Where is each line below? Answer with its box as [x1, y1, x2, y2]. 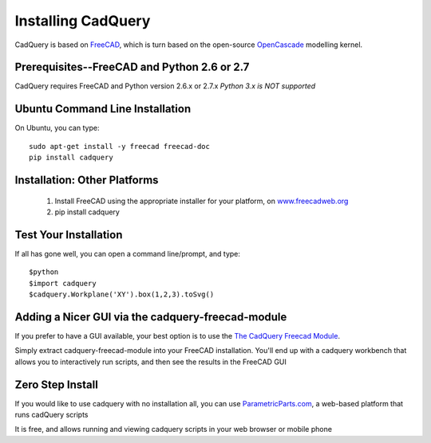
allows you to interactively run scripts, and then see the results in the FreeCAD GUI [14, 357, 287, 367]
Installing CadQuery [14, 12, 151, 29]
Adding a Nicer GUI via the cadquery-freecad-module [14, 310, 287, 323]
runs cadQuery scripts [14, 410, 89, 419]
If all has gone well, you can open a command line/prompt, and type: [14, 249, 241, 258]
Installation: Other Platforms [14, 173, 159, 186]
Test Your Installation [14, 228, 123, 241]
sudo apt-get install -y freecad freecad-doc [29, 142, 211, 151]
